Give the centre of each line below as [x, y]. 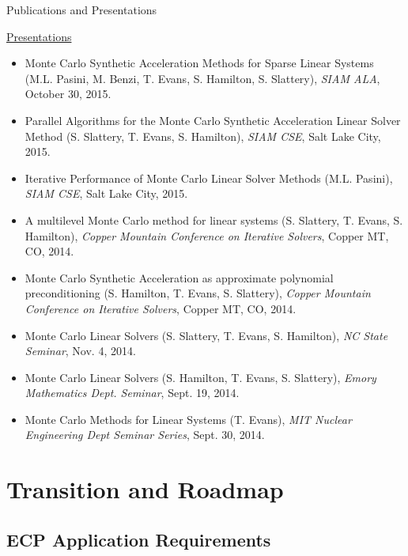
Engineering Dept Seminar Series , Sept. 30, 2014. [145, 435]
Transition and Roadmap [145, 489]
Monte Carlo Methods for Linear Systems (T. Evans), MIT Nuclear [188, 419]
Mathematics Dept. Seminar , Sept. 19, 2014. [132, 393]
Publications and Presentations [82, 9]
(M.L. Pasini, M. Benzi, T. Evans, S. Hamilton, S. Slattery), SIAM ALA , [202, 78]
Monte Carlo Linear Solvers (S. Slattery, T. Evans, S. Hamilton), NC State [206, 335]
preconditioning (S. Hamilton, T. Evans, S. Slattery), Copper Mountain [198, 293]
